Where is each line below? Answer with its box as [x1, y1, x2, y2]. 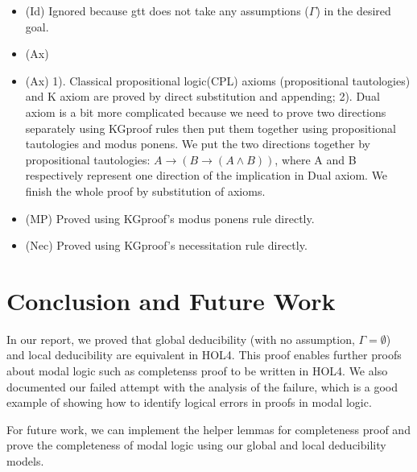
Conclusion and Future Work [6, 284, 336, 317]
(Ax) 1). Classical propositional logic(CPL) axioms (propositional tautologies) [25, 72, 411, 89]
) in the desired [316, 2, 391, 19]
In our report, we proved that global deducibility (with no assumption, [6, 330, 355, 347]
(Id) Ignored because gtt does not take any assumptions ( [25, 2, 309, 19]
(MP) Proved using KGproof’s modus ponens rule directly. [25, 209, 315, 226]
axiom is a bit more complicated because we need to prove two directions [25, 103, 386, 120]
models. [6, 453, 44, 469]
